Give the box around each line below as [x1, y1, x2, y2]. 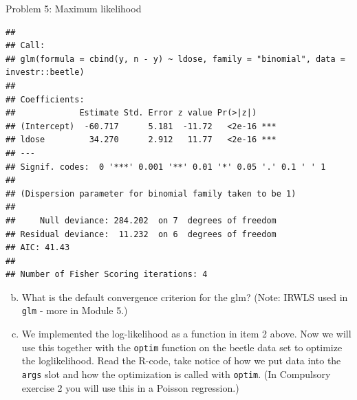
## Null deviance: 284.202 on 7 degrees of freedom [6, 215, 277, 225]
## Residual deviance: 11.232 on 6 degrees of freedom [6, 229, 277, 239]
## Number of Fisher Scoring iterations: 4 [6, 269, 208, 280]
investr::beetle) [6, 67, 85, 78]
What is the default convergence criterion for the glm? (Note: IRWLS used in [21, 289, 348, 304]
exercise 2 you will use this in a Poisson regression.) [21, 380, 239, 395]
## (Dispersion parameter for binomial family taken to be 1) [6, 188, 296, 199]
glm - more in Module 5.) [21, 303, 128, 318]
